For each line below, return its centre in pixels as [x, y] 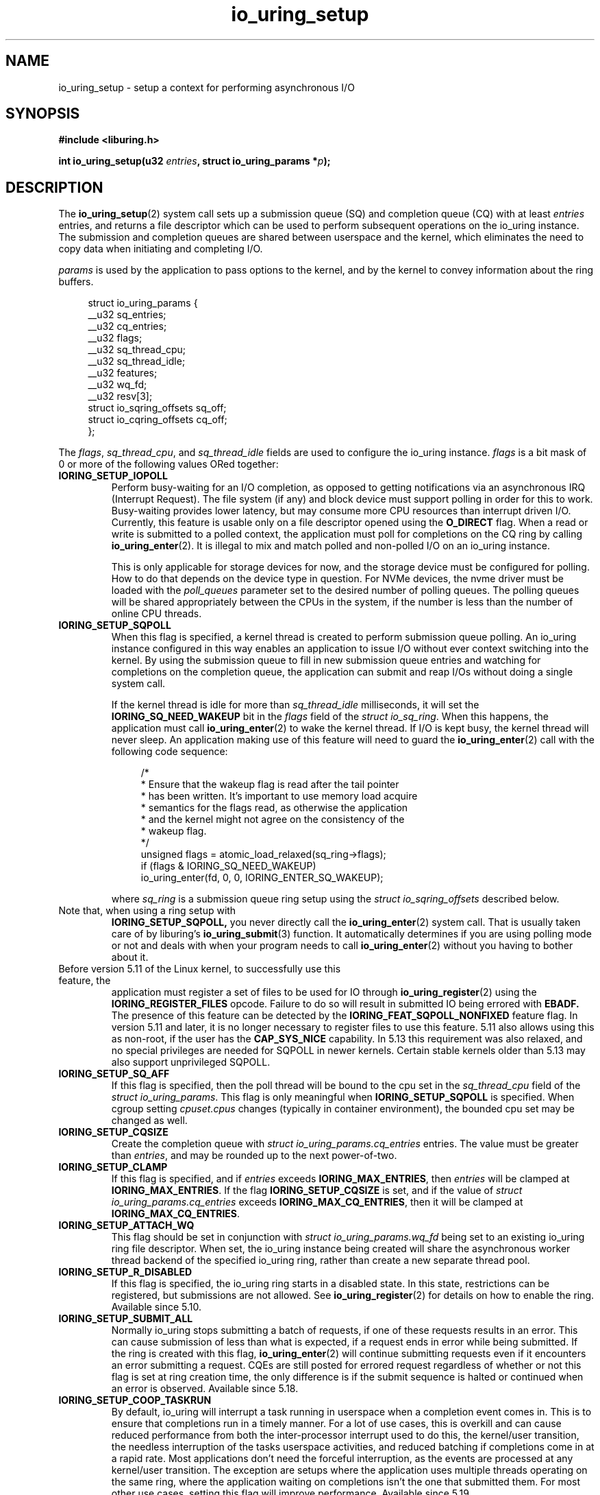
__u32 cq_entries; [127, 326]
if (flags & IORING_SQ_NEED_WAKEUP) [228, 866]
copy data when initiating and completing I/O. [161, 249]
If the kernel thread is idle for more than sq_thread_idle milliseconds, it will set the [295, 705]
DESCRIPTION [54, 187]
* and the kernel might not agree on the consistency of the [273, 820]
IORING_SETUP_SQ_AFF [114, 1074]
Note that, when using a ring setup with [147, 911]
